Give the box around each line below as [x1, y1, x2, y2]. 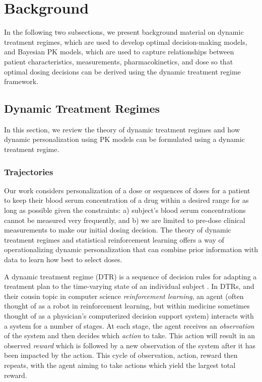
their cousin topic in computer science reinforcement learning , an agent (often [4, 290, 244, 301]
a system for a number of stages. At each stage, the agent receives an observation [4, 320, 254, 331]
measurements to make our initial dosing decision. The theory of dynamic [4, 224, 231, 235]
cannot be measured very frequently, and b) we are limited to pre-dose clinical [4, 214, 245, 225]
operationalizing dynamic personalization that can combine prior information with [4, 244, 258, 255]
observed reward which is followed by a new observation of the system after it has [4, 340, 256, 350]
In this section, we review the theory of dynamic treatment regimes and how [4, 124, 240, 134]
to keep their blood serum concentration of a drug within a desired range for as [4, 195, 249, 205]
